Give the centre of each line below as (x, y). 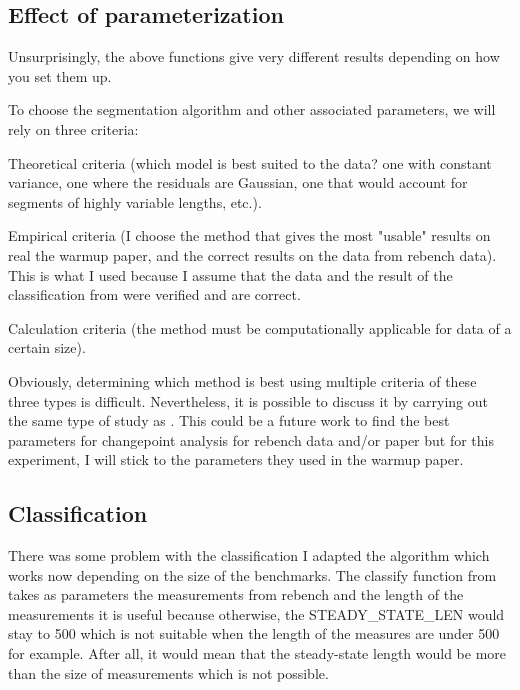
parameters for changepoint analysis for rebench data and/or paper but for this (251, 439)
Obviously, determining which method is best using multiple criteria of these (242, 380)
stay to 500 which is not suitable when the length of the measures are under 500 (254, 633)
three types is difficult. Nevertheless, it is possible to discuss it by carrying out (248, 400)
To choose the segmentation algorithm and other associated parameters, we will (252, 109)
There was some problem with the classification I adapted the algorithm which (249, 555)
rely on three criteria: (73, 128)
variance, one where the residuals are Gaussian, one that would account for (238, 182)
